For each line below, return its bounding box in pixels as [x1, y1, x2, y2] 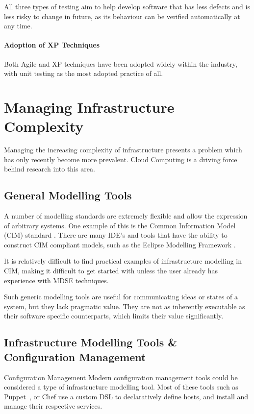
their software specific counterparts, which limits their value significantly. [4, 311, 224, 321]
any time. [4, 21, 32, 31]
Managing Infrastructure [4, 97, 175, 117]
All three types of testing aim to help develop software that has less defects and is [4, 1, 250, 11]
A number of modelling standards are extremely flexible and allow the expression [4, 211, 248, 221]
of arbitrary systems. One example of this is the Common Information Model [4, 220, 236, 230]
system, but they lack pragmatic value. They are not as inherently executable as [4, 301, 245, 311]
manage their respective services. [4, 401, 102, 411]
